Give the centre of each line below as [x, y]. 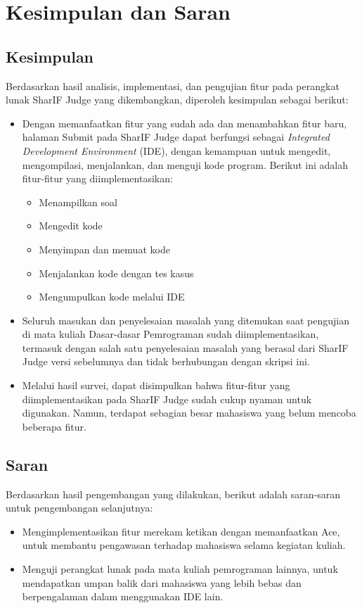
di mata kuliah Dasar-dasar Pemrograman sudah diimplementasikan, [170, 334]
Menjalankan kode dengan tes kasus [116, 273]
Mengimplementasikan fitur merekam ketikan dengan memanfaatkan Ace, [181, 531]
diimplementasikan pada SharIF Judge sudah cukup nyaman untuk [167, 399]
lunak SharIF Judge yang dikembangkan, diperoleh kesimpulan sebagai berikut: [177, 100]
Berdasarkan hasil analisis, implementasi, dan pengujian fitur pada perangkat [173, 85]
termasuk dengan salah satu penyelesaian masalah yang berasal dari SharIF [185, 347]
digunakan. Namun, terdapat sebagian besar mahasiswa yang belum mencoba [189, 413]
